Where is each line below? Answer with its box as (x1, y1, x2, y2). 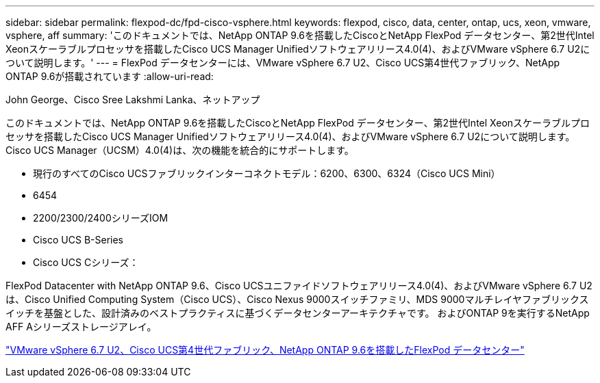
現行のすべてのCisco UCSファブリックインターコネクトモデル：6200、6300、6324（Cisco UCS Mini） (33, 168, 501, 179)
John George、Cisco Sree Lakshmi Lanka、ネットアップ (5, 94, 260, 105)
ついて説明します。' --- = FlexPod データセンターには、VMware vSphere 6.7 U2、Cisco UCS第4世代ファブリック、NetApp (5, 57, 560, 68)
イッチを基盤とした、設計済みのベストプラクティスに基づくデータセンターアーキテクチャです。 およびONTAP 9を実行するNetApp (5, 307, 590, 319)
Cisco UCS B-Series (33, 234, 123, 246)
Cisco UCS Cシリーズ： (33, 256, 139, 268)
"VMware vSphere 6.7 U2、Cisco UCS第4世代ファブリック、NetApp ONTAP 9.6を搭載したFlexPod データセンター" (5, 344, 525, 356)
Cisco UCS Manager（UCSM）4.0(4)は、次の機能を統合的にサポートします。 (5, 144, 354, 156)
